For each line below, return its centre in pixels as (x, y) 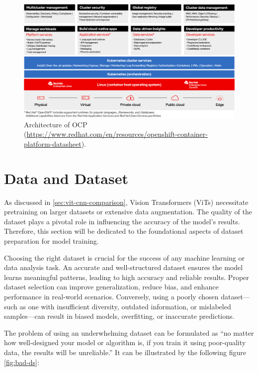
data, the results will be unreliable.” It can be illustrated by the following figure (125, 352)
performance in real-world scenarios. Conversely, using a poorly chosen (111, 296)
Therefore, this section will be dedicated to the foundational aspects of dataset (124, 231)
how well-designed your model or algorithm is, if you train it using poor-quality (125, 342)
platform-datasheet (53, 143)
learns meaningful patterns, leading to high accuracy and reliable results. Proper (127, 277)
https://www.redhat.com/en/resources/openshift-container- (117, 134)
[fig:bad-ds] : (22, 362)
